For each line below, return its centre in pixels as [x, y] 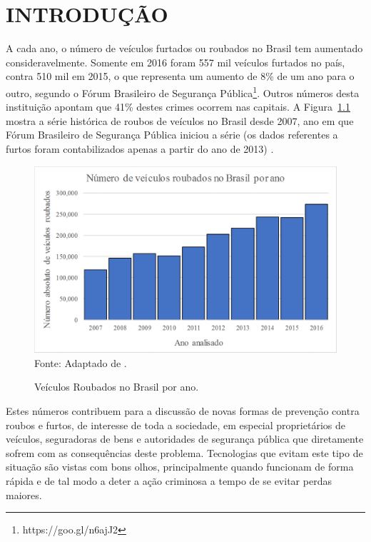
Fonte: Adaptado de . [81, 362]
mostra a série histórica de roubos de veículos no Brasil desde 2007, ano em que [180, 120]
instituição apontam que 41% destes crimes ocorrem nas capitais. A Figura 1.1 [178, 107]
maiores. [24, 495]
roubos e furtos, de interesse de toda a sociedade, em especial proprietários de [176, 425]
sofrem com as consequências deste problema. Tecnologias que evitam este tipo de [184, 452]
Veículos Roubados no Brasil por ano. [117, 387]
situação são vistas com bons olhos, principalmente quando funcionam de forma [180, 467]
